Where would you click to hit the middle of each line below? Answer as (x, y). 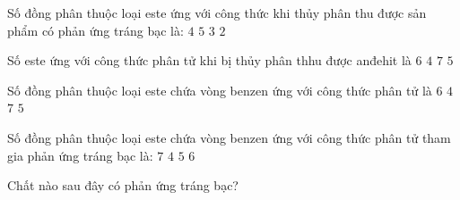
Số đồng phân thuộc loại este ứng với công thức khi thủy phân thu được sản (217, 12)
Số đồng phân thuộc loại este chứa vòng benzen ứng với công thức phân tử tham (229, 137)
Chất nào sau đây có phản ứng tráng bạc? (123, 185)
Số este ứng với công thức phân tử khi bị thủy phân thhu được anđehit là (209, 60)
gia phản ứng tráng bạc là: (80, 155)
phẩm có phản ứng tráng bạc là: (95, 30)
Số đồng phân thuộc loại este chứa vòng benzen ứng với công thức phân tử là (220, 90)
